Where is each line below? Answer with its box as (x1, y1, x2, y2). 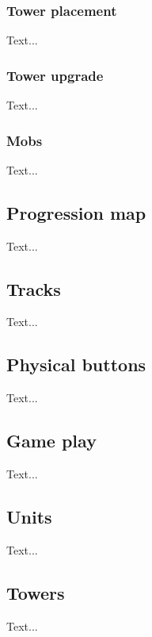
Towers (6, 580, 65, 604)
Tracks (6, 276, 61, 301)
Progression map (6, 200, 146, 224)
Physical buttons (6, 352, 146, 377)
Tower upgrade (6, 65, 104, 85)
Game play (6, 428, 97, 453)
